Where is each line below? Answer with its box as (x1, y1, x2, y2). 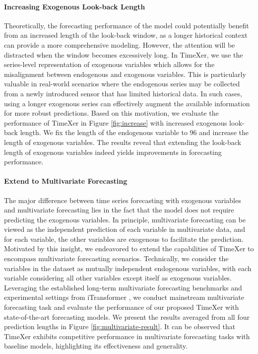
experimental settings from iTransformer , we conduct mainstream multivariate (4, 292, 244, 302)
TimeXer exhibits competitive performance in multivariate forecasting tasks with (4, 331, 250, 341)
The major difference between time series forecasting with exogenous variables (4, 195, 241, 205)
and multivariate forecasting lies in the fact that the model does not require (4, 205, 234, 215)
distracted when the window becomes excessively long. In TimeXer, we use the (4, 49, 243, 60)
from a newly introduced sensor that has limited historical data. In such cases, (4, 88, 242, 98)
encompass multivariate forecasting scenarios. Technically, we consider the (4, 253, 229, 264)
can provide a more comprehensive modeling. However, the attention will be (4, 39, 235, 50)
